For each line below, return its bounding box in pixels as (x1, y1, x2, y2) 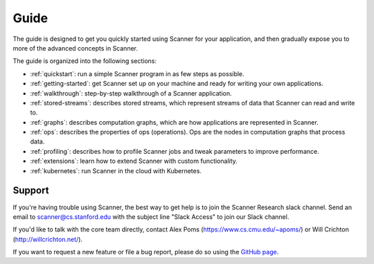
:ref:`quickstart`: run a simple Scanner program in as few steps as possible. (30, 69, 245, 78)
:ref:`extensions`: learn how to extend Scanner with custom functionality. (30, 157, 238, 166)
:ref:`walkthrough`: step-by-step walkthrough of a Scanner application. (30, 89, 232, 97)
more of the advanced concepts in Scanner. (12, 44, 139, 52)
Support (12, 184, 49, 197)
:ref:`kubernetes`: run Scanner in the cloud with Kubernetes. (30, 166, 202, 175)
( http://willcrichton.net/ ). (12, 235, 83, 243)
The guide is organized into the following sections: (12, 57, 157, 65)
